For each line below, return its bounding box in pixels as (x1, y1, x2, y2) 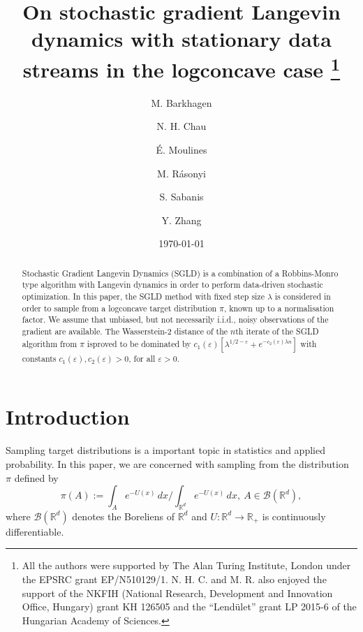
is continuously (262, 508, 326, 523)
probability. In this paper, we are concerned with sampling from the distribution (6, 456, 349, 471)
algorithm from (22, 337, 77, 349)
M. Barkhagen (151, 95, 212, 110)
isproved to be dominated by (87, 337, 191, 349)
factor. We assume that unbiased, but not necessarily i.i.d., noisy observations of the (22, 314, 329, 325)
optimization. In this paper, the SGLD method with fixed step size (22, 291, 265, 302)
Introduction (6, 402, 130, 431)
